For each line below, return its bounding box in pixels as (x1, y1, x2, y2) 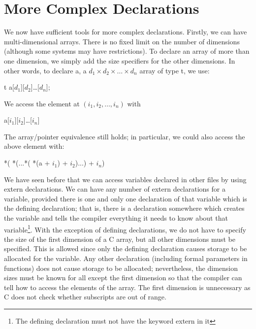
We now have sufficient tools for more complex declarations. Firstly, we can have (4, 27, 247, 37)
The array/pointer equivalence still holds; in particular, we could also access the (4, 131, 245, 141)
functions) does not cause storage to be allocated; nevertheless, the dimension (4, 263, 238, 273)
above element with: (4, 141, 64, 151)
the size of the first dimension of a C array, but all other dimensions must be (4, 233, 235, 244)
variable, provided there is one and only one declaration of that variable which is (4, 193, 247, 203)
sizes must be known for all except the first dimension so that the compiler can (4, 272, 242, 283)
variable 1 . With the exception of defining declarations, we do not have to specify (4, 223, 246, 234)
